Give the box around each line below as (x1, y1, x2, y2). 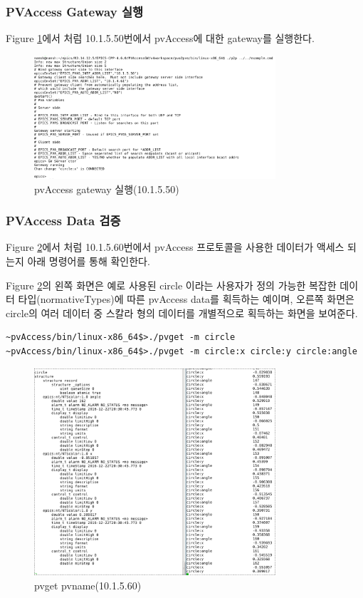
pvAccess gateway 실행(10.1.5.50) (34, 181, 179, 196)
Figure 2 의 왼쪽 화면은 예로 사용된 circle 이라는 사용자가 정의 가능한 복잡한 (6, 277, 337, 292)
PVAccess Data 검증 (6, 212, 121, 230)
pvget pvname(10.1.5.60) (34, 578, 142, 593)
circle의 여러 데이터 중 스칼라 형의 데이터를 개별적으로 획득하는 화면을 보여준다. (6, 305, 358, 320)
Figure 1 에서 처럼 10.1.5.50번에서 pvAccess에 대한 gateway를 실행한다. (6, 31, 315, 46)
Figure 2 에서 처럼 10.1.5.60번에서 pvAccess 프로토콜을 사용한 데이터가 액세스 (6, 239, 344, 254)
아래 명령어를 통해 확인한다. (27, 254, 150, 269)
